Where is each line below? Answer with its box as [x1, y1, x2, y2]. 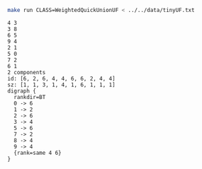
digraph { [7, 87, 37, 95]
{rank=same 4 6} [13, 149, 62, 156]
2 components [7, 69, 46, 76]
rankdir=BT [13, 93, 46, 100]
